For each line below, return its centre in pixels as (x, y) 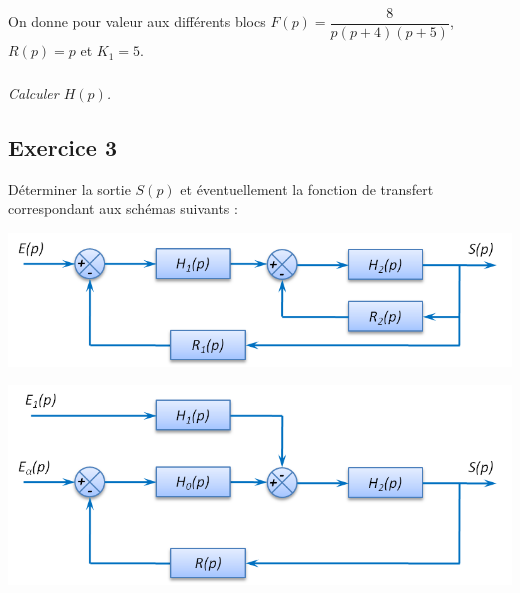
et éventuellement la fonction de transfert (307, 188)
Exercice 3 (62, 147)
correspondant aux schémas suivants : (123, 208)
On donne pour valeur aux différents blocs (137, 21)
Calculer (33, 93)
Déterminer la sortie (69, 188)
